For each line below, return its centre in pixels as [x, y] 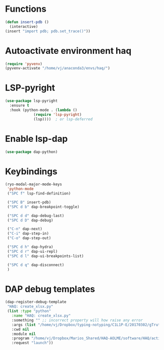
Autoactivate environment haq [68, 51]
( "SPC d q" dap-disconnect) [36, 265]
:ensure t [19, 106]
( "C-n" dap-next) [25, 229]
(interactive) [24, 26]
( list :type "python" [29, 311]
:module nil [24, 334]
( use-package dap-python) [31, 152]
